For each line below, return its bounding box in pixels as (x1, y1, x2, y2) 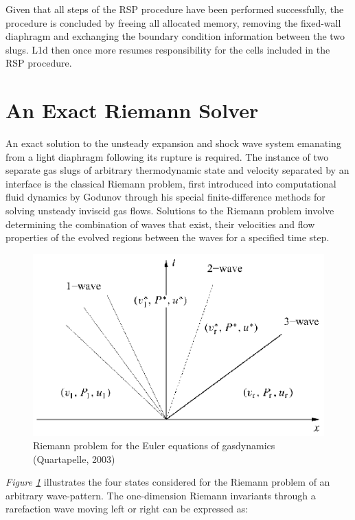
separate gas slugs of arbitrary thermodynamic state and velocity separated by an (5, 163, 350, 177)
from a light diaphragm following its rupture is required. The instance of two (5, 149, 329, 163)
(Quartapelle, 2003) (33, 451, 115, 466)
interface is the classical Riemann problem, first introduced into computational (5, 176, 336, 190)
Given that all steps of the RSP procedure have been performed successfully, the (5, 2, 344, 16)
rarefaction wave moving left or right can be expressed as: (5, 501, 249, 516)
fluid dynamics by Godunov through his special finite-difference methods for (5, 190, 325, 204)
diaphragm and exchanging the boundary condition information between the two (5, 29, 345, 43)
